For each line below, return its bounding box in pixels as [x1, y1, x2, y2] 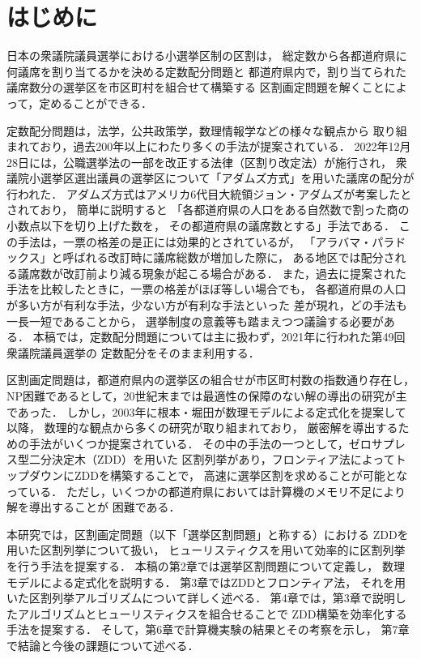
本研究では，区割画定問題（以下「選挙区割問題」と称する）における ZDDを [6, 525, 409, 542]
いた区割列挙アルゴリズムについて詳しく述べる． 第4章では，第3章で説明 [6, 589, 395, 606]
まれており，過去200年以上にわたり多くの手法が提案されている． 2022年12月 [6, 138, 411, 155]
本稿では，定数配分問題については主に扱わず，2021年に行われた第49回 [32, 328, 406, 345]
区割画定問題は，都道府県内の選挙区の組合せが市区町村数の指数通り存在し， [6, 371, 415, 388]
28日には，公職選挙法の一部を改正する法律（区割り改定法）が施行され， [6, 153, 392, 170]
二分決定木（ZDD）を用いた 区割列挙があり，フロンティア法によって [28, 451, 395, 468]
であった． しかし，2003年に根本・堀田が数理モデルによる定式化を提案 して [6, 403, 406, 420]
